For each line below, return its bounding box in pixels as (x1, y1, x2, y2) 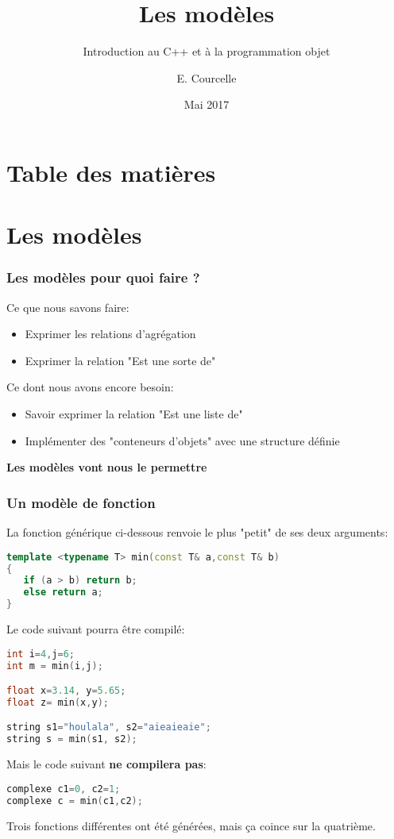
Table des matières (6, 156, 216, 188)
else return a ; (23, 587, 103, 598)
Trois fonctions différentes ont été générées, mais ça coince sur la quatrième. (6, 817, 376, 833)
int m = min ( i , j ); (6, 660, 103, 672)
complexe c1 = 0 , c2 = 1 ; (6, 783, 121, 795)
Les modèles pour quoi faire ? (6, 267, 200, 287)
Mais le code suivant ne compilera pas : (6, 756, 207, 772)
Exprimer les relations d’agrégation (25, 325, 196, 342)
